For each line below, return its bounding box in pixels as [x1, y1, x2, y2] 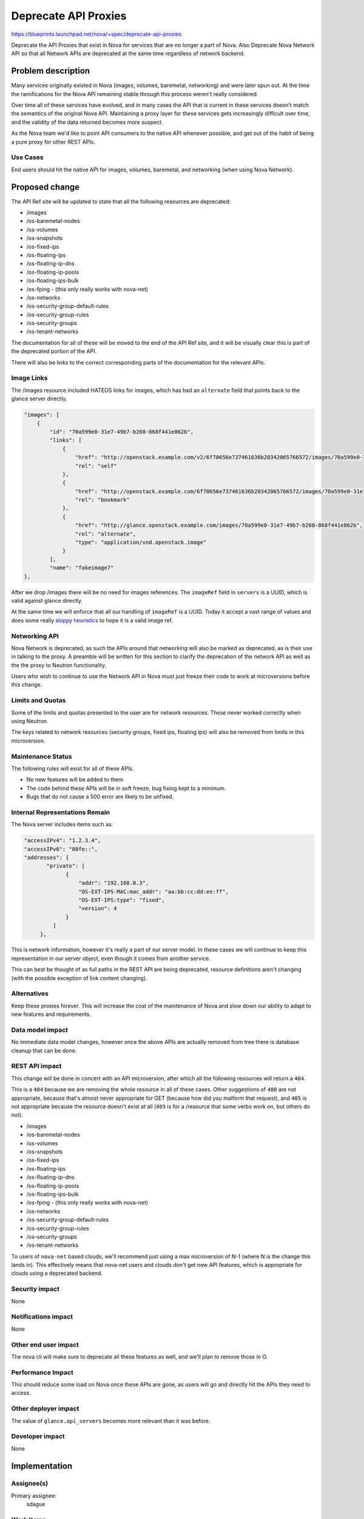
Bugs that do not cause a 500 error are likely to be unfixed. [26, 793, 174, 800]
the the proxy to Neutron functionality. [11, 661, 107, 668]
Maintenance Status [11, 752, 72, 761]
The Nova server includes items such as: [11, 821, 113, 828]
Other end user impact [11, 1340, 79, 1349]
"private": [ [46, 863, 85, 869]
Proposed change [11, 182, 80, 192]
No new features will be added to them [26, 776, 124, 783]
